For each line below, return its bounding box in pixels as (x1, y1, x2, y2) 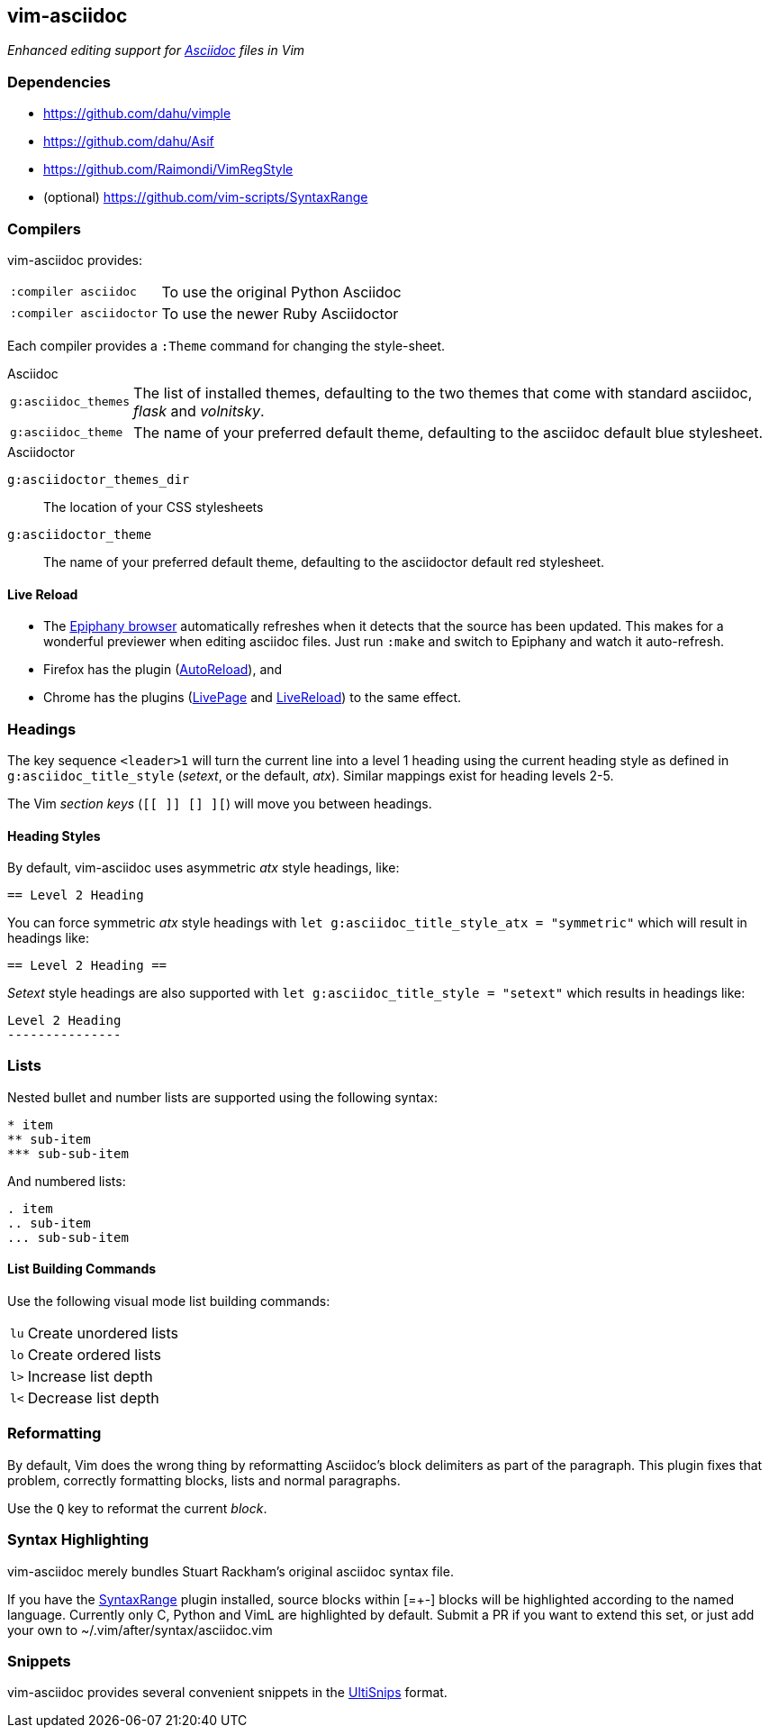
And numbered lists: (7, 1173, 126, 1189)
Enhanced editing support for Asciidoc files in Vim (7, 42, 305, 59)
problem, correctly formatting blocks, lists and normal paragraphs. (7, 1472, 401, 1488)
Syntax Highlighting (7, 1530, 149, 1549)
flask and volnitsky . (133, 401, 265, 420)
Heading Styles (7, 827, 101, 844)
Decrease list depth (27, 1389, 159, 1408)
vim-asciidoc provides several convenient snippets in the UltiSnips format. (7, 1685, 448, 1701)
